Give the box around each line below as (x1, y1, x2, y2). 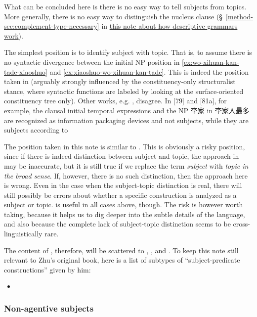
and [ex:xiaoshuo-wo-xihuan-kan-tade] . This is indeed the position (49, 66, 249, 77)
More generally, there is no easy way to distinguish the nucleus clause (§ (4, 11, 223, 21)
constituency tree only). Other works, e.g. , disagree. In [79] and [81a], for (4, 95, 227, 106)
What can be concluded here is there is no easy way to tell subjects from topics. (4, 1, 247, 11)
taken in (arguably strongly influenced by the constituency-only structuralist (4, 76, 236, 87)
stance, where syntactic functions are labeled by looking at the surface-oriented (4, 86, 244, 96)
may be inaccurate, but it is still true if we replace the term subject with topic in (4, 160, 249, 171)
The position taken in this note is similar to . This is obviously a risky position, (4, 141, 245, 151)
